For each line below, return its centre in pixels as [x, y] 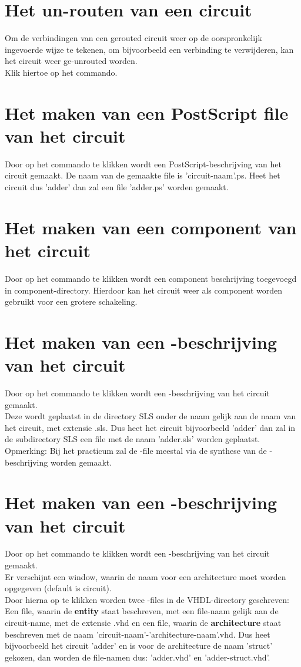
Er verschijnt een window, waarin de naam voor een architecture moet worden [146, 576]
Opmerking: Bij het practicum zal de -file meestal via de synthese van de [136, 450]
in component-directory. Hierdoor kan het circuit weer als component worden [144, 290]
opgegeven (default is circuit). [58, 588]
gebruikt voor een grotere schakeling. [71, 302]
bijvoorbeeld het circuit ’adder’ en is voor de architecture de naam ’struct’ [139, 646]
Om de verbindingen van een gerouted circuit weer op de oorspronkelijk [133, 38]
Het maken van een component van [151, 227]
